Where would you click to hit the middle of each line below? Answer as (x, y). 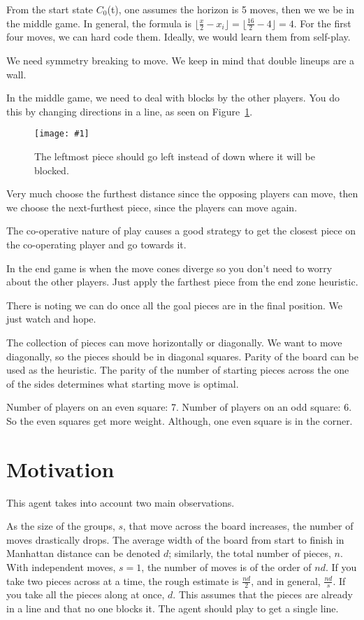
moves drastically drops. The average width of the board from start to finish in (175, 539)
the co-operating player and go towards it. (96, 245)
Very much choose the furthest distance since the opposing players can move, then (182, 193)
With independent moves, (61, 567)
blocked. (52, 170)
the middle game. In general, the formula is (99, 23)
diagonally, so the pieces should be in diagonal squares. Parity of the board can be (182, 356)
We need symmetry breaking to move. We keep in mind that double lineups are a (181, 61)
